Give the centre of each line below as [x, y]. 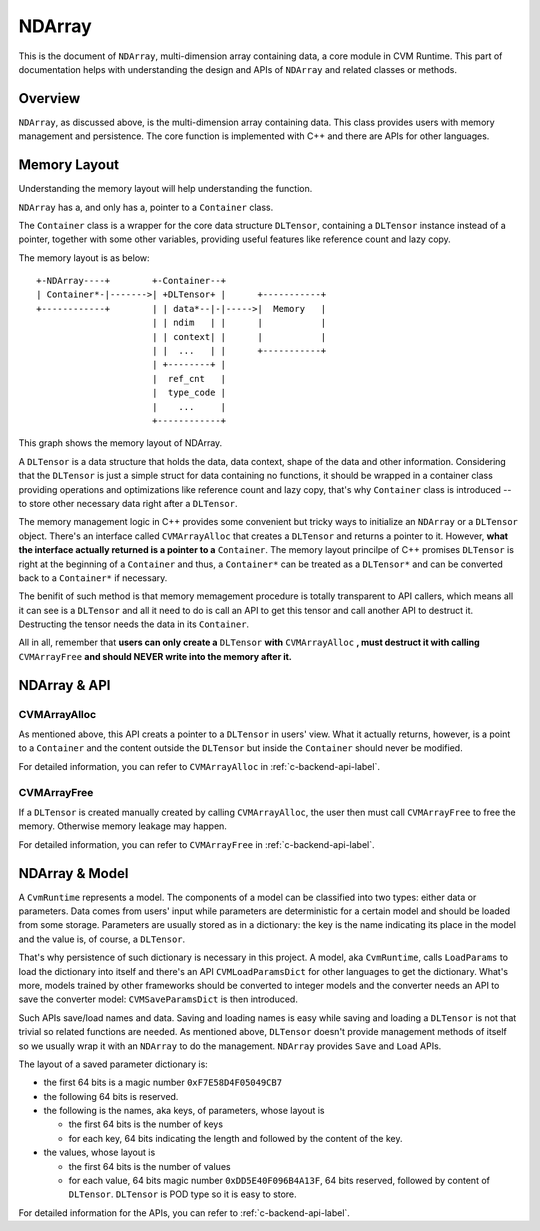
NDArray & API [64, 685]
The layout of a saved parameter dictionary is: [113, 1064]
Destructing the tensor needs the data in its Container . [134, 624]
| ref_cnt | [189, 378]
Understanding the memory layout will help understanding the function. [165, 189]
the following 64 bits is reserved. [111, 1096]
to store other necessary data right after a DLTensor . [128, 503]
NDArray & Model [73, 873]
